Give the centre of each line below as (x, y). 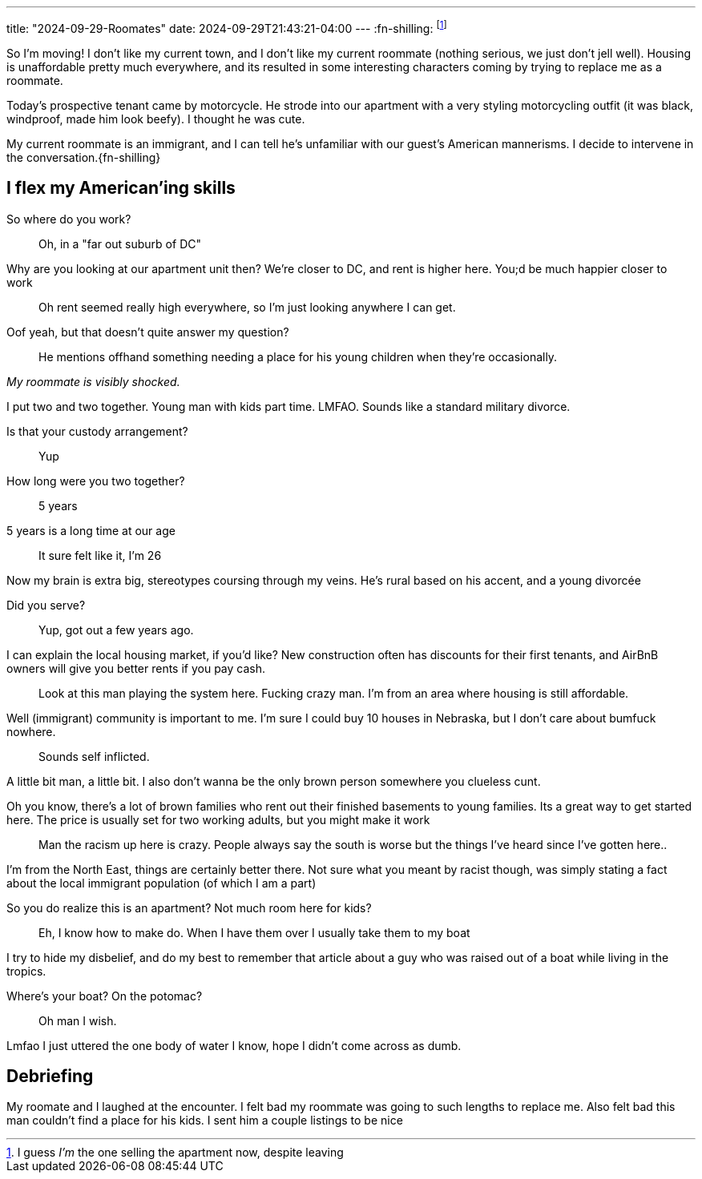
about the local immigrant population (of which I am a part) (161, 883)
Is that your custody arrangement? (97, 431)
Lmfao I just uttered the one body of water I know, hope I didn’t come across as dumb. (234, 1045)
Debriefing (50, 1076)
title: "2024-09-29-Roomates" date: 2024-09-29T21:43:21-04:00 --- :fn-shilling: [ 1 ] (227, 27)
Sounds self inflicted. (94, 756)
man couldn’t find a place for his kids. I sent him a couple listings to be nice (205, 1121)
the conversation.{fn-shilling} (84, 157)
